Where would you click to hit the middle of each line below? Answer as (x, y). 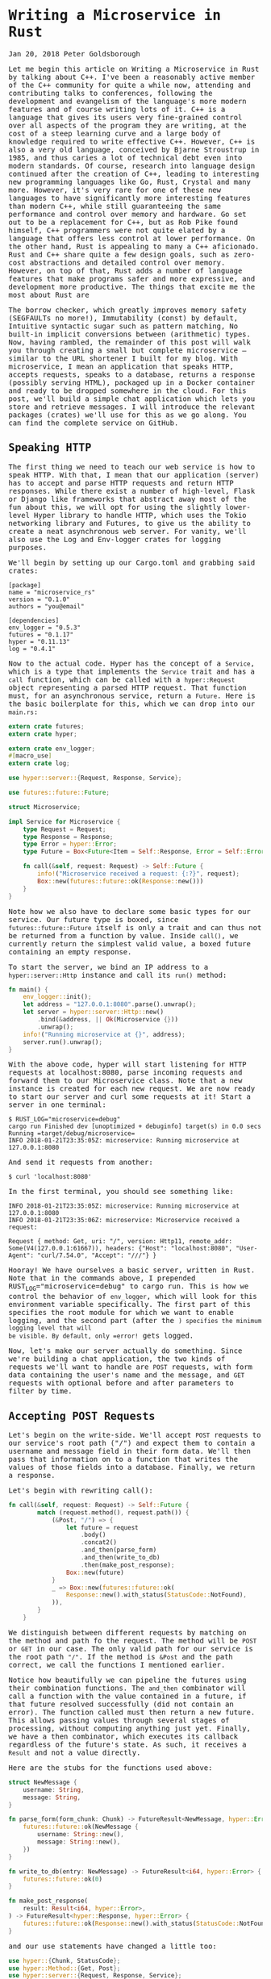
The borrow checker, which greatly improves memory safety (128, 310)
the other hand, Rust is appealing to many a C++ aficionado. (134, 246)
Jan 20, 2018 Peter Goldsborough (75, 54)
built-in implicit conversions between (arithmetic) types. (130, 334)
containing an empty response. (70, 952)
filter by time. (40, 1391)
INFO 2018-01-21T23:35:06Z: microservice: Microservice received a (124, 1221)
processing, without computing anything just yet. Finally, (130, 1728)
